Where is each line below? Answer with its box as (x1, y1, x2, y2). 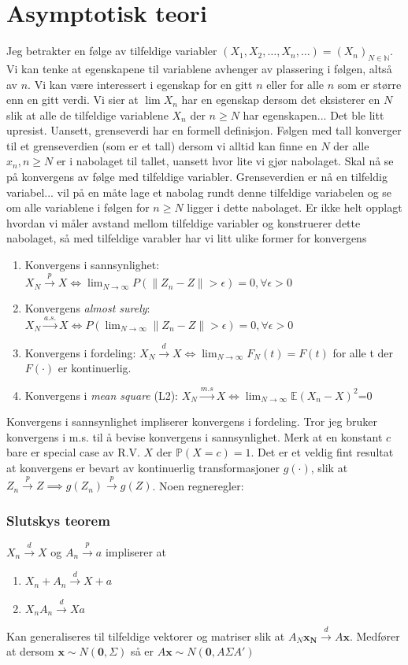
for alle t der (332, 344, 394, 360)
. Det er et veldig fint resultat (250, 444, 394, 460)
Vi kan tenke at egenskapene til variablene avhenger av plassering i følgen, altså (6, 60, 392, 76)
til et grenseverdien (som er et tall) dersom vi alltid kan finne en (6, 137, 317, 153)
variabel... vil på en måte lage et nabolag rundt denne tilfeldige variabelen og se (6, 183, 392, 200)
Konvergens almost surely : (24, 300, 150, 316)
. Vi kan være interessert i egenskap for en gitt (28, 76, 253, 92)
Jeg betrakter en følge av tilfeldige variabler (6, 42, 217, 59)
